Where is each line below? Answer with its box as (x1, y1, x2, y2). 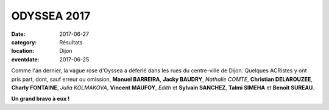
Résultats (59, 38, 83, 46)
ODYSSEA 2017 (11, 9, 91, 22)
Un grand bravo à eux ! (11, 95, 70, 103)
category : (11, 38, 37, 46)
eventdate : (11, 55, 40, 63)
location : (11, 47, 35, 55)
